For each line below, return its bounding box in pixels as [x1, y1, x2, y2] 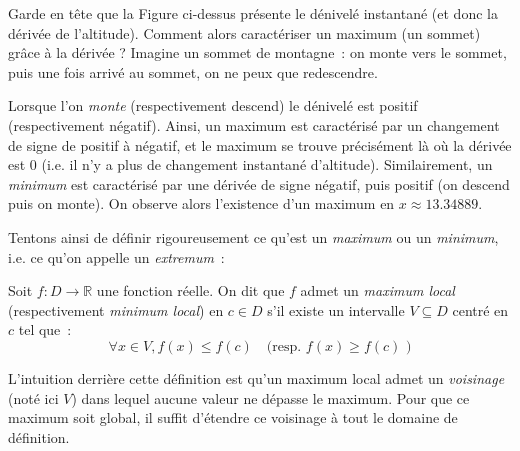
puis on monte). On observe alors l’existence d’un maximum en [8, 193, 395, 214]
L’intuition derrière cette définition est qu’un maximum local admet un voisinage [8, 367, 505, 388]
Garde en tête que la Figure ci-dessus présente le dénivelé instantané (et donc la [8, 3, 498, 23]
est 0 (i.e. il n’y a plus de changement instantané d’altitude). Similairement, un [8, 154, 493, 175]
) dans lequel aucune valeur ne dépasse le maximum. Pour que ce [71, 387, 470, 408]
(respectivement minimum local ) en [8, 299, 224, 320]
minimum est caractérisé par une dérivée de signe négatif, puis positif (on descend [8, 173, 510, 194]
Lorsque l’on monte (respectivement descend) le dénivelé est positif [8, 95, 418, 116]
